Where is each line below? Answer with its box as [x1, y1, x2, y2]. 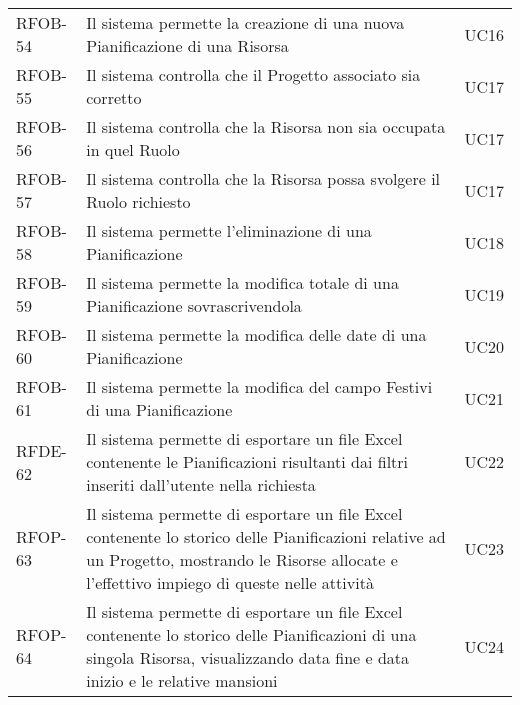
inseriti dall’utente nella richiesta [86, 473, 316, 496]
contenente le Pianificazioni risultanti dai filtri [86, 450, 409, 473]
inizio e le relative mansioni [86, 669, 278, 692]
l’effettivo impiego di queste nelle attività [86, 571, 374, 594]
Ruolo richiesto [86, 190, 191, 213]
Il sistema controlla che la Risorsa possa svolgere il [86, 167, 441, 190]
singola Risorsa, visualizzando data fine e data [86, 646, 410, 669]
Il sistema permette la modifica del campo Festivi [86, 375, 433, 398]
